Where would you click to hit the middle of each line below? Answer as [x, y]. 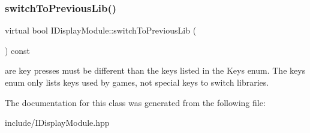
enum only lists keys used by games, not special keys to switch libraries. [137, 82]
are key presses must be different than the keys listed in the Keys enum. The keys [155, 70]
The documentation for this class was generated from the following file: [135, 102]
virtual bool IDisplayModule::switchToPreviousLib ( [101, 30]
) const [18, 50]
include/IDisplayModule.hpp [57, 123]
